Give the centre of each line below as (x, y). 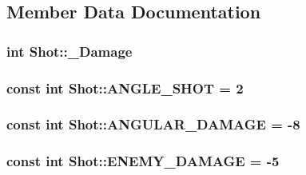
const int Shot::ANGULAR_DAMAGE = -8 (153, 124)
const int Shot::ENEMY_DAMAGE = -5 (143, 161)
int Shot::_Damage (70, 51)
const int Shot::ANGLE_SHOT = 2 (125, 87)
